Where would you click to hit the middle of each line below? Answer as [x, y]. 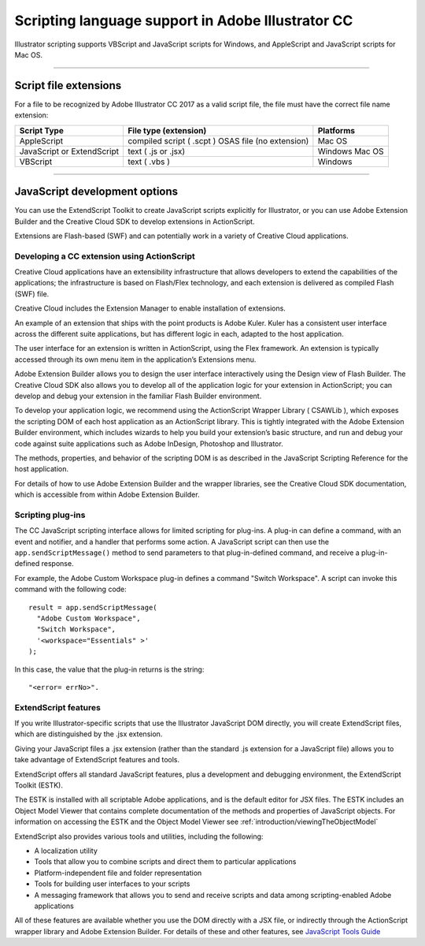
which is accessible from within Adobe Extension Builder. [107, 495]
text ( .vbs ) [149, 162]
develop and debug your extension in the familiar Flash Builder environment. [138, 396]
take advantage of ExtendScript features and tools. [97, 760]
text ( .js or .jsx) [156, 151]
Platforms [336, 130]
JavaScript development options [96, 192]
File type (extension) [167, 130]
